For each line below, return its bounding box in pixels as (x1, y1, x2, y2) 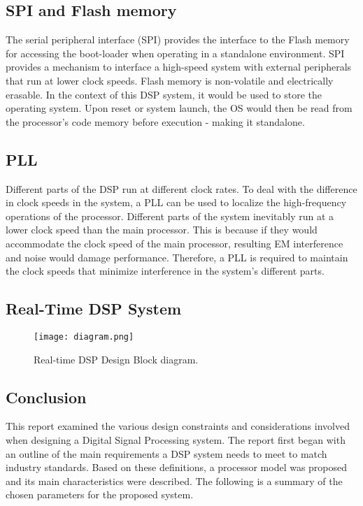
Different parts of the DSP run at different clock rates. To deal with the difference (6, 181, 357, 196)
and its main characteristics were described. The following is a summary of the (6, 473, 343, 488)
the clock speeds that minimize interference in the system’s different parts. (6, 263, 325, 278)
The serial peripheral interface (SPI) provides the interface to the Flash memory (6, 32, 350, 47)
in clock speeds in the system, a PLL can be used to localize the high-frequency (6, 195, 347, 210)
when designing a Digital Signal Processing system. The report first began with (6, 432, 346, 447)
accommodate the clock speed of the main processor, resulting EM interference (6, 236, 343, 250)
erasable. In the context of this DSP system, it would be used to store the (6, 87, 322, 101)
